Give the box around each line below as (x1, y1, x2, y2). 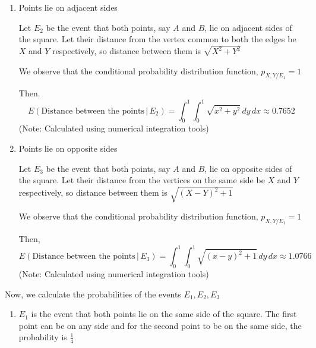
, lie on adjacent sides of (204, 21, 292, 33)
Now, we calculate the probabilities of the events (5, 287, 181, 300)
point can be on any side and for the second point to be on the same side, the (18, 319, 302, 331)
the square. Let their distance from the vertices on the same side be (18, 174, 265, 186)
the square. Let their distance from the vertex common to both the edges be (18, 33, 296, 45)
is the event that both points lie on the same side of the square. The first (31, 308, 297, 320)
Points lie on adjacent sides (18, 1, 118, 13)
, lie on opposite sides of (204, 162, 292, 174)
